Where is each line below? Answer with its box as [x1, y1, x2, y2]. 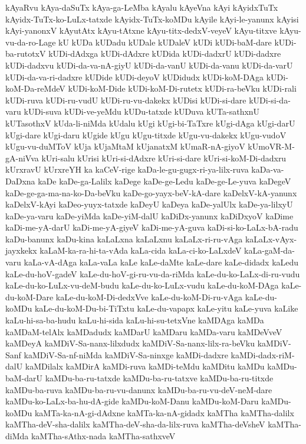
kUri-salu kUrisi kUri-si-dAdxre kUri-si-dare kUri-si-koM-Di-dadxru [41, 151, 287, 164]
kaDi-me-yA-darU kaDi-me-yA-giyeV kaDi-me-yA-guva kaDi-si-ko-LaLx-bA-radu [5, 221, 298, 234]
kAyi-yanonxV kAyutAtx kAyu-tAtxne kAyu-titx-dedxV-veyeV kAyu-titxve [5, 24, 277, 37]
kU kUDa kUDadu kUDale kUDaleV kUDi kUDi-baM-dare [58, 35, 272, 48]
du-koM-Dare [5, 290, 54, 303]
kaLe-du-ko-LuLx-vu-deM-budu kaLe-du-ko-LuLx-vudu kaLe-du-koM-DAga [5, 279, 279, 291]
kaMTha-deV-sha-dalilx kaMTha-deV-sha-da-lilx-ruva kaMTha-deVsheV [5, 418, 265, 430]
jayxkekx [5, 244, 37, 257]
